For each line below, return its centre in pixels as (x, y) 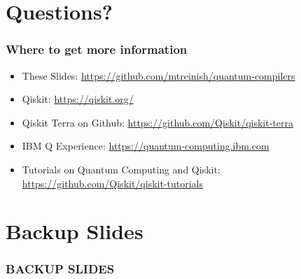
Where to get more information (97, 49)
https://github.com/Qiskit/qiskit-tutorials (113, 183)
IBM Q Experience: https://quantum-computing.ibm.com (146, 146)
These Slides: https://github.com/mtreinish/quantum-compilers (159, 75)
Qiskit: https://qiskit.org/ (78, 99)
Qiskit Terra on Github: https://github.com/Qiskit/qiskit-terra (157, 122)
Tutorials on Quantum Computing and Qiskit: (121, 169)
